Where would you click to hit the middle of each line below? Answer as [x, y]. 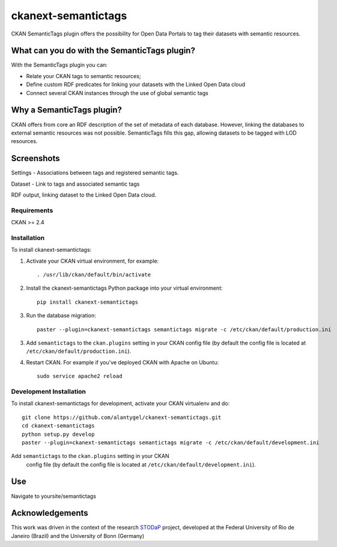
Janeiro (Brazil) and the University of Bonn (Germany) [78, 536]
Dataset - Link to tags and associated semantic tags [75, 184]
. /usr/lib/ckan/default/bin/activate [94, 275]
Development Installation [49, 391]
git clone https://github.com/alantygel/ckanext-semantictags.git [122, 417]
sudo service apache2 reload [80, 376]
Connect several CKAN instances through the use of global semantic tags [117, 93]
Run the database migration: [61, 316]
